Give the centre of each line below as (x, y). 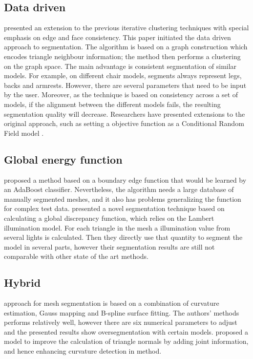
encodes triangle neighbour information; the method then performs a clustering (122, 56)
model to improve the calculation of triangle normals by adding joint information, (126, 341)
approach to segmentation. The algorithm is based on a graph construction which (126, 47)
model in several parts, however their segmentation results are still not (109, 246)
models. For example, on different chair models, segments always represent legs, (123, 75)
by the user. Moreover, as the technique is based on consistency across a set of (121, 95)
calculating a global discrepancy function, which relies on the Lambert (109, 218)
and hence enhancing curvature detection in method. (83, 351)
